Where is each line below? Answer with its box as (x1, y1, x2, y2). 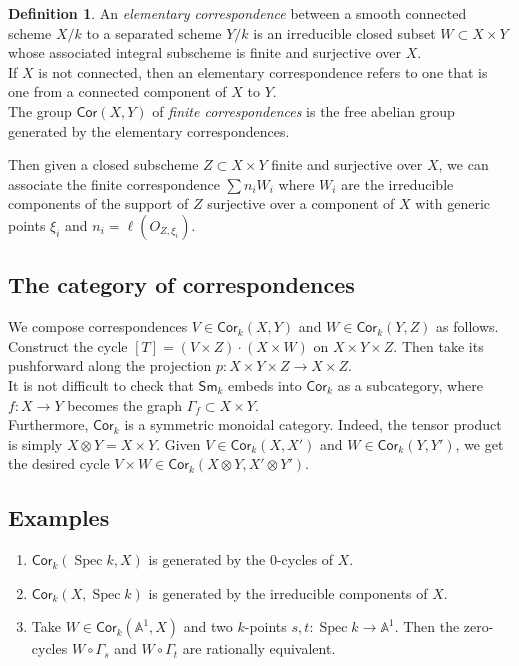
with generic (415, 193, 490, 214)
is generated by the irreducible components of (148, 582, 428, 603)
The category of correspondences (8, 269, 355, 300)
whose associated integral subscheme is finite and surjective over (8, 42, 401, 63)
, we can (438, 154, 489, 175)
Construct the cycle (8, 335, 128, 356)
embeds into (228, 374, 302, 395)
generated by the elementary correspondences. (8, 120, 290, 141)
